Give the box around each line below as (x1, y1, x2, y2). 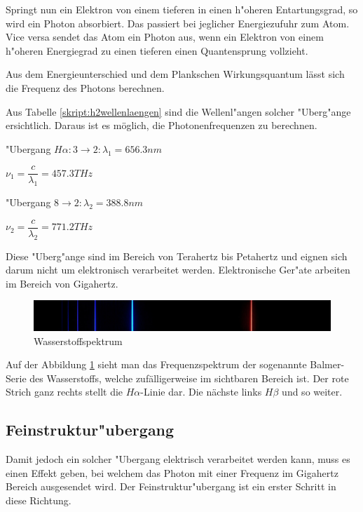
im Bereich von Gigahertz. (6, 276, 118, 290)
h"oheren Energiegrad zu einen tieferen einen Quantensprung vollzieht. (6, 43, 308, 58)
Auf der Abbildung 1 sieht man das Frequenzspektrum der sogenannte (6, 357, 307, 372)
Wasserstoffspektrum (34, 333, 123, 348)
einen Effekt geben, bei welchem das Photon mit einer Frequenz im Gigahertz (6, 465, 338, 480)
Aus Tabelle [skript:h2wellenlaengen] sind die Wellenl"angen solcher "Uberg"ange (6, 104, 351, 119)
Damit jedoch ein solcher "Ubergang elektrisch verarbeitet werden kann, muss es (6, 452, 350, 466)
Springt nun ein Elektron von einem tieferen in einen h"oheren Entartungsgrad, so (6, 2, 358, 16)
